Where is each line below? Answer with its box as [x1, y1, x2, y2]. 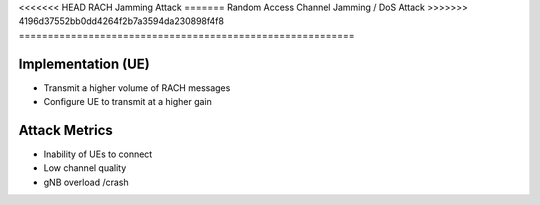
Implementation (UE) [18, 55, 150, 72]
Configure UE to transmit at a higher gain [43, 96, 212, 108]
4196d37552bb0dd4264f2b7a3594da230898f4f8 [18, 15, 225, 27]
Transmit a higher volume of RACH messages [43, 81, 231, 94]
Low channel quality [43, 162, 127, 174]
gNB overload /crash [43, 176, 129, 188]
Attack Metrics [18, 121, 114, 139]
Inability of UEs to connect [43, 148, 153, 160]
